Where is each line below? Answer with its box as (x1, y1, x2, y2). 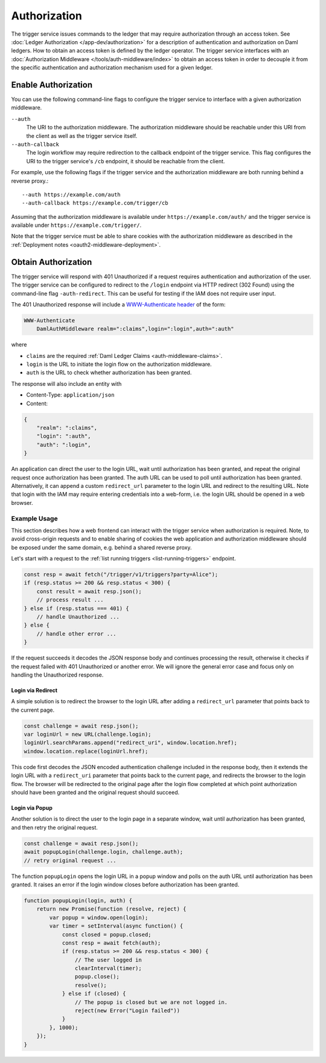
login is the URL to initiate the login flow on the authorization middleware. (26, 360, 212, 368)
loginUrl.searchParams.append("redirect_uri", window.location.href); (24, 740, 238, 746)
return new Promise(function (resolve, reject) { (36, 906, 187, 912)
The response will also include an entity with (11, 380, 122, 387)
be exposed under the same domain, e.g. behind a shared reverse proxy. (11, 544, 193, 551)
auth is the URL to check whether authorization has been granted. (26, 369, 192, 376)
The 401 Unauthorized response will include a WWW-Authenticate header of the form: (11, 301, 226, 308)
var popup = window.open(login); (49, 914, 149, 921)
